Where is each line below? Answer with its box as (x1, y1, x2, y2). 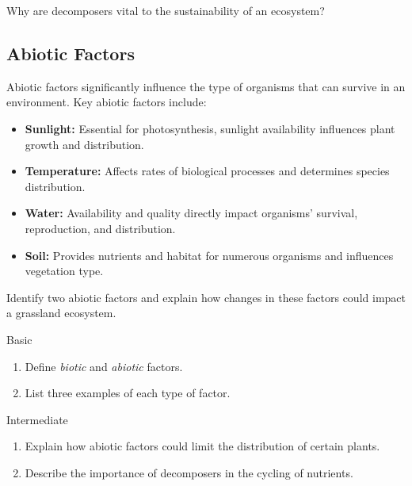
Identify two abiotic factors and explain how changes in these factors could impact (6, 289, 406, 305)
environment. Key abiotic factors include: (6, 94, 207, 110)
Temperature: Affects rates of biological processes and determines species (25, 163, 390, 179)
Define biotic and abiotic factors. (25, 358, 183, 374)
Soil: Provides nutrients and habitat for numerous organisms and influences (25, 247, 394, 263)
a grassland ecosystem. (6, 304, 116, 321)
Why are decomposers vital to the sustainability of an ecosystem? (6, 2, 325, 18)
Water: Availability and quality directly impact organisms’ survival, (25, 205, 358, 221)
